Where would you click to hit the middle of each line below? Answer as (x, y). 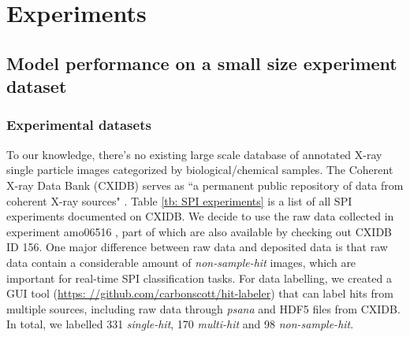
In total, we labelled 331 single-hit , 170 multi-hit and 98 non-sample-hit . (180, 324)
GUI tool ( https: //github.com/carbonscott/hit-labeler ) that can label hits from (200, 293)
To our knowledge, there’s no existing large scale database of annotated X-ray (194, 154)
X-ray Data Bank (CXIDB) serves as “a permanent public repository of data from (205, 185)
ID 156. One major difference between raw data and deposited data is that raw (197, 247)
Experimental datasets (79, 125)
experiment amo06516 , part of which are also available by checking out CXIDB (199, 231)
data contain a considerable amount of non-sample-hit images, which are (181, 262)
